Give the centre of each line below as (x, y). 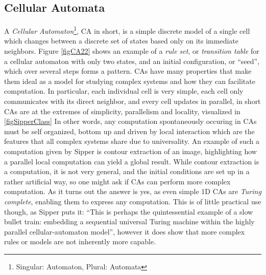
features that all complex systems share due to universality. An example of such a (132, 141)
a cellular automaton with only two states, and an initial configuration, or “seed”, (132, 61)
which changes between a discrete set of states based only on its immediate (121, 41)
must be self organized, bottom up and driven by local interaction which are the (129, 131)
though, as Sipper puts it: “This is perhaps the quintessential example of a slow (129, 211)
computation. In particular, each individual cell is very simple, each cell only (124, 91)
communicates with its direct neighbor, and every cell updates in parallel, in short (132, 101)
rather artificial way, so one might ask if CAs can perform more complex (117, 181)
